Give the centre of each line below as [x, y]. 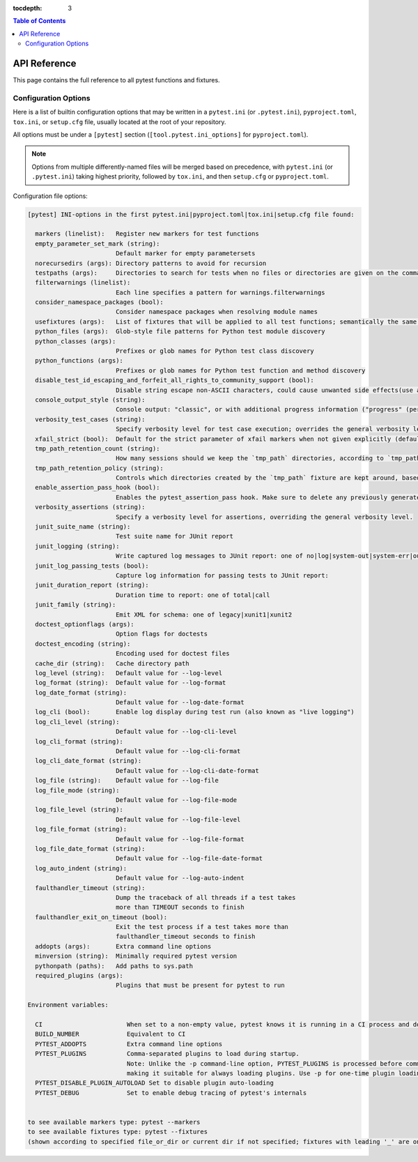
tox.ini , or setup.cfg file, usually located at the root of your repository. [119, 121]
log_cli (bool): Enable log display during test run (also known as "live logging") [195, 712]
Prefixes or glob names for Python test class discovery [215, 351]
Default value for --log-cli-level [176, 732]
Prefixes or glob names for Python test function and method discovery [240, 370]
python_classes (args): [76, 341]
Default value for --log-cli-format [178, 751]
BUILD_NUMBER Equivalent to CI [110, 1034]
